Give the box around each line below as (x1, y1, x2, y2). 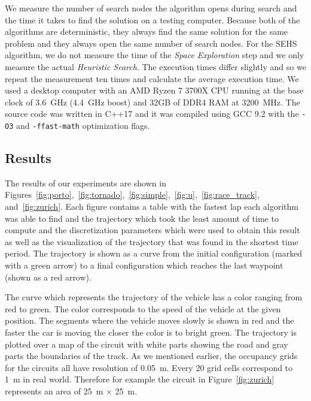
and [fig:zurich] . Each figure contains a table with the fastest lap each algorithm (5, 200, 298, 213)
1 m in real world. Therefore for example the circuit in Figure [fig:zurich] (5, 373, 275, 385)
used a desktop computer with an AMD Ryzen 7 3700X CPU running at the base (5, 84, 304, 97)
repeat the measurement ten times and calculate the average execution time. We (5, 72, 299, 85)
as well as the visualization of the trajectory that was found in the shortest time (5, 235, 298, 248)
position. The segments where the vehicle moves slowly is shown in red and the (5, 314, 294, 327)
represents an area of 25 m (5, 384, 103, 397)
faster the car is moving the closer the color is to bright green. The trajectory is (5, 325, 297, 338)
